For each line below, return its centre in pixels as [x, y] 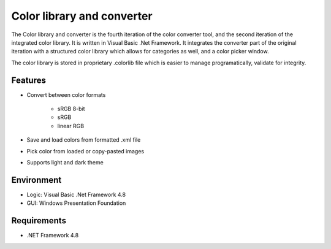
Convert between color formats [66, 94]
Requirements [39, 221]
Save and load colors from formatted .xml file [84, 140]
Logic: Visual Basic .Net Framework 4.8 [76, 194]
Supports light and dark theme [65, 162]
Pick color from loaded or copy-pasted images [85, 151]
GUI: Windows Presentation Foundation [76, 203]
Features [29, 80]
